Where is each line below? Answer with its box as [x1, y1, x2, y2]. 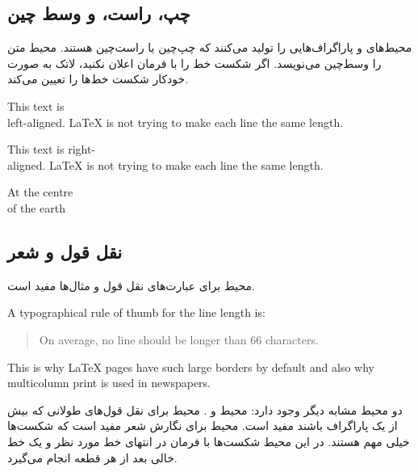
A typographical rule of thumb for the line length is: [7, 304, 265, 321]
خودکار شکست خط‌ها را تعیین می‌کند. [7, 70, 189, 87]
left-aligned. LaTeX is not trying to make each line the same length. [7, 113, 344, 130]
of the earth [7, 199, 65, 216]
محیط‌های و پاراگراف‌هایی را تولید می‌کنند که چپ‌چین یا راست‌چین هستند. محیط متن [7, 39, 412, 56]
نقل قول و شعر [7, 238, 123, 263]
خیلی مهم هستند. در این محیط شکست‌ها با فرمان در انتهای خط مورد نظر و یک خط [7, 432, 410, 449]
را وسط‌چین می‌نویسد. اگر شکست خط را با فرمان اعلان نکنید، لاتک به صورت [7, 54, 382, 71]
